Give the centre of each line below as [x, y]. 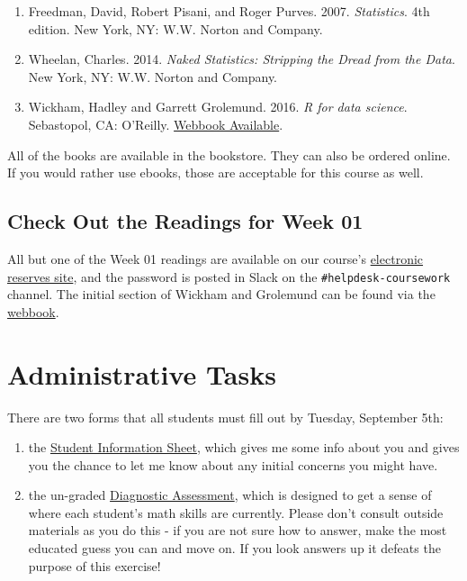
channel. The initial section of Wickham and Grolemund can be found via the [221, 294]
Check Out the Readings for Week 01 [185, 221]
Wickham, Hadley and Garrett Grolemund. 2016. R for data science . [218, 107]
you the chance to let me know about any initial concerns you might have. [233, 464]
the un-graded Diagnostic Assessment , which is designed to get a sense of [230, 495]
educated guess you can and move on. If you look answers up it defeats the [234, 548]
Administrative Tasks [142, 373]
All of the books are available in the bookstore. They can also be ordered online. [229, 154]
